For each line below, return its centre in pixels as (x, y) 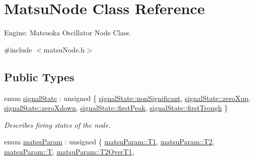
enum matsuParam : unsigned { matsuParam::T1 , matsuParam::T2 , (109, 142)
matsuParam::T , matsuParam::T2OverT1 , (69, 151)
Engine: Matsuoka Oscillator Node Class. (68, 33)
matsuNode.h (64, 49)
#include (18, 49)
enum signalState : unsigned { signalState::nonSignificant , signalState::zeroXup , (127, 98)
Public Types (39, 76)
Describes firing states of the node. (57, 124)
